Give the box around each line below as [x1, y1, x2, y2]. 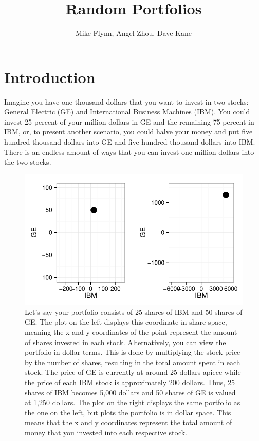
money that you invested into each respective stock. [25, 427, 188, 437]
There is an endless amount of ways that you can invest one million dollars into [4, 146, 254, 157]
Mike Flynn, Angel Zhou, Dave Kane [76, 28, 192, 38]
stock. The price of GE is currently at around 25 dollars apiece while [25, 367, 241, 377]
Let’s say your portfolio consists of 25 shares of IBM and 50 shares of [25, 306, 243, 317]
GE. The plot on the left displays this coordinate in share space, [25, 316, 227, 327]
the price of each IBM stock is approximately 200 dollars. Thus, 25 [25, 376, 235, 387]
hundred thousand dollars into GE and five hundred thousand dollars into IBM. [4, 136, 255, 147]
